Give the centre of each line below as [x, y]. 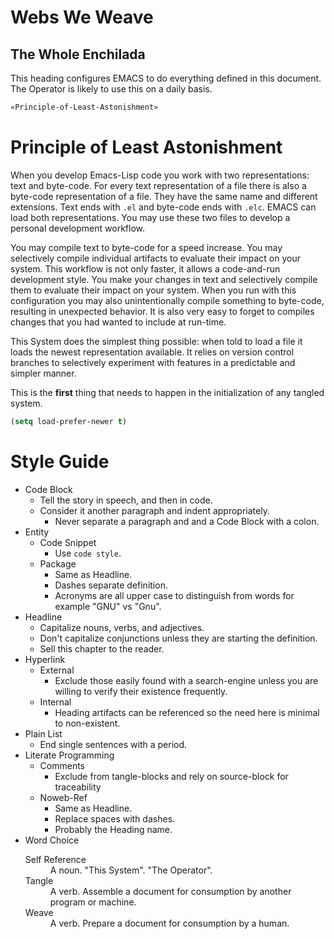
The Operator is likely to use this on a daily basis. [111, 89]
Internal [55, 702]
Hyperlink [45, 659]
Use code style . [88, 553]
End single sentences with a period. [113, 744]
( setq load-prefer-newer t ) [69, 421]
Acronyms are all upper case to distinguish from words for [174, 595]
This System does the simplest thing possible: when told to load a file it [156, 341]
